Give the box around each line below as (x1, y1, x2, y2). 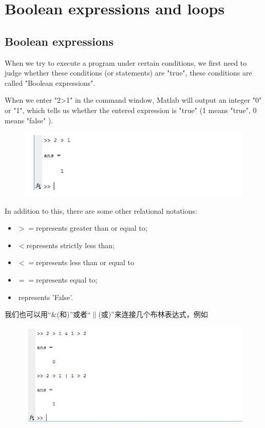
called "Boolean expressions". (5, 77, 96, 88)
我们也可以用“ (5, 309, 51, 320)
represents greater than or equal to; (36, 222, 147, 233)
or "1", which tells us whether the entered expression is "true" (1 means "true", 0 (5, 104, 257, 115)
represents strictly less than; (26, 239, 115, 250)
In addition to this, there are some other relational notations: (5, 205, 197, 216)
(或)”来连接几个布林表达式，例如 (98, 309, 208, 320)
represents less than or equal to (36, 257, 135, 268)
